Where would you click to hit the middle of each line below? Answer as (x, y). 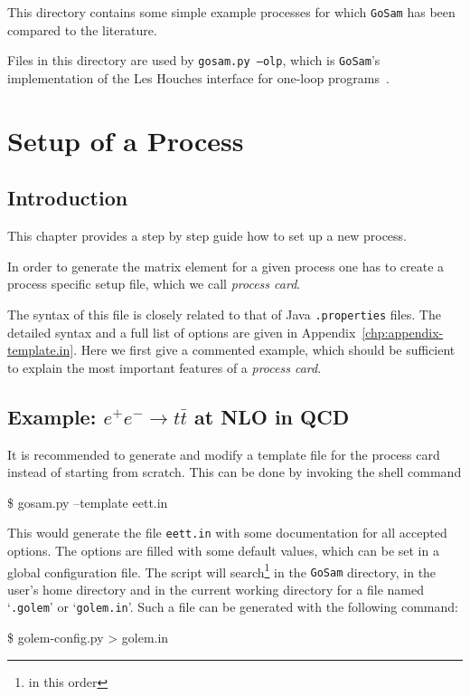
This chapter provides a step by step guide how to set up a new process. (207, 236)
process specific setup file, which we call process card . (154, 284)
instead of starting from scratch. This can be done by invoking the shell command (235, 472)
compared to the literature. (82, 29)
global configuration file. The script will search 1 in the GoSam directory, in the (222, 570)
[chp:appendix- (403, 332)
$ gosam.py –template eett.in (88, 502)
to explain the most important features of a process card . (164, 367)
